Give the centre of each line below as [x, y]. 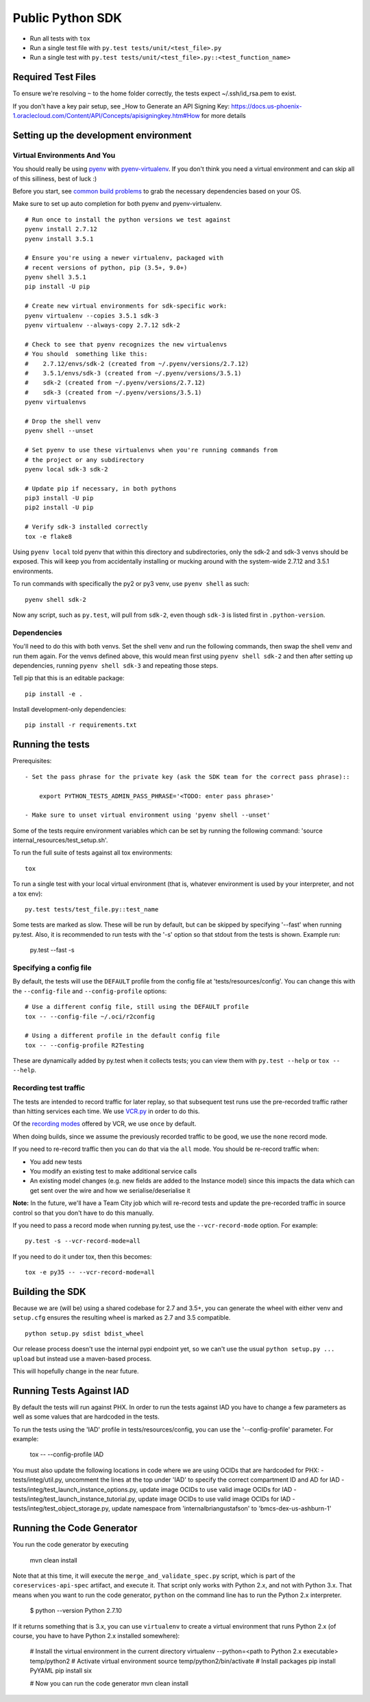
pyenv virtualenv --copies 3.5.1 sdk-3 [92, 315]
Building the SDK [49, 1291]
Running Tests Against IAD [71, 1391]
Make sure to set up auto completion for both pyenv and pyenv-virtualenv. [117, 204]
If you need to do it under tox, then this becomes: [82, 1257]
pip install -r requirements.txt [81, 725]
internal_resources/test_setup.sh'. [60, 840]
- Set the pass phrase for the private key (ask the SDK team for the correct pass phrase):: [187, 777]
